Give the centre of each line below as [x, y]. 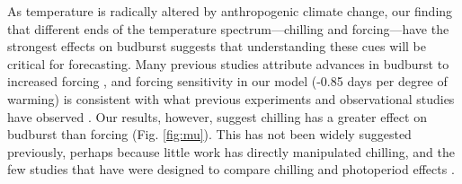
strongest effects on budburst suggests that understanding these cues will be [217, 46]
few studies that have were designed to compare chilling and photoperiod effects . [231, 169]
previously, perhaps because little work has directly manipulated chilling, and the [231, 151]
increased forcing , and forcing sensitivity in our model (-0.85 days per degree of [227, 81]
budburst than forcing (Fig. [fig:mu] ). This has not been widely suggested [209, 134]
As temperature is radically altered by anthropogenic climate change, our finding [230, 11]
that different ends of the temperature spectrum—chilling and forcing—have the [228, 28]
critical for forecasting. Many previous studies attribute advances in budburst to [228, 63]
